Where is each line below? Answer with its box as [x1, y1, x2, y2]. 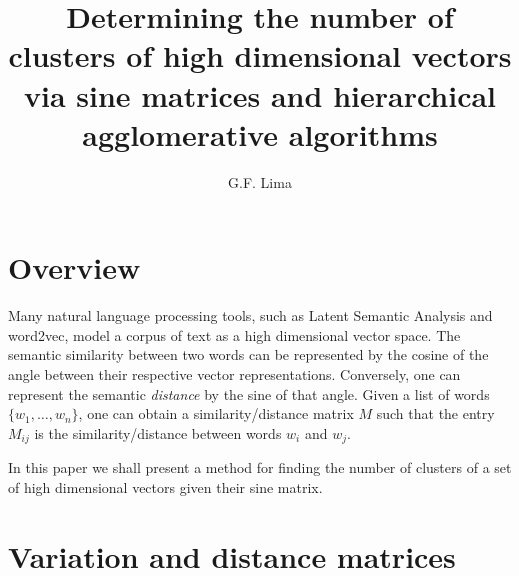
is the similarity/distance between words [34, 422, 282, 443]
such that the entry [376, 403, 495, 424]
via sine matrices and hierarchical [23, 74, 497, 115]
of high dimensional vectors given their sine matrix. [8, 476, 323, 497]
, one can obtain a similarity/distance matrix [78, 403, 354, 424]
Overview [8, 247, 141, 288]
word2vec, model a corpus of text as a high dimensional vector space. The [8, 324, 461, 345]
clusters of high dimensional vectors [8, 35, 512, 76]
